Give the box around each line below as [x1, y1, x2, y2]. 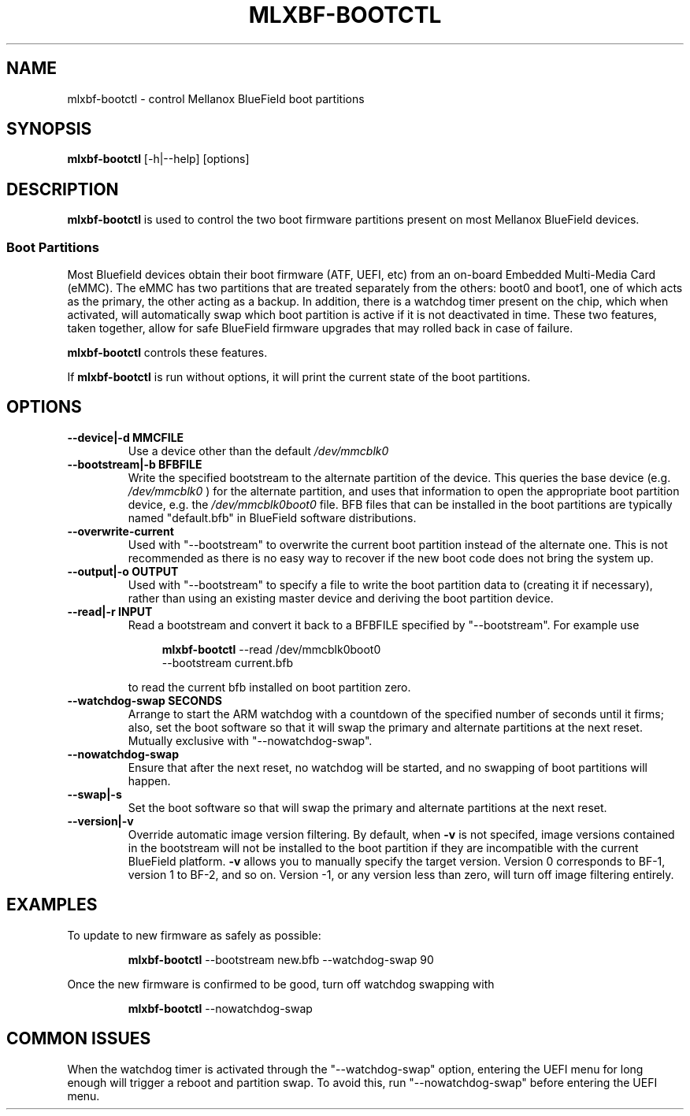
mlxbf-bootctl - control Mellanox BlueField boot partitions [67, 91, 365, 106]
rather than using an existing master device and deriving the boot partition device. [128, 591, 554, 605]
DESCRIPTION [6, 179, 119, 199]
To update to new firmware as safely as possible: [67, 928, 321, 942]
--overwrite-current [67, 524, 174, 538]
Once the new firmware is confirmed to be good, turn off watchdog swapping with [67, 977, 495, 991]
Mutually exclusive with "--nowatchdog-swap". [128, 733, 373, 747]
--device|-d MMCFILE [67, 430, 184, 444]
